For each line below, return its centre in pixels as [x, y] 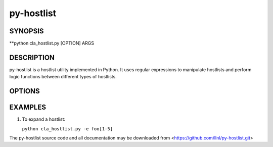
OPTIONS [25, 91]
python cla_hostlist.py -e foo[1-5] [67, 129]
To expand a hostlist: [44, 119]
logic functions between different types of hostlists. [63, 77]
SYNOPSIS [27, 31]
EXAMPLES [28, 107]
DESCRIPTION [32, 57]
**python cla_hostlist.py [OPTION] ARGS [52, 43]
